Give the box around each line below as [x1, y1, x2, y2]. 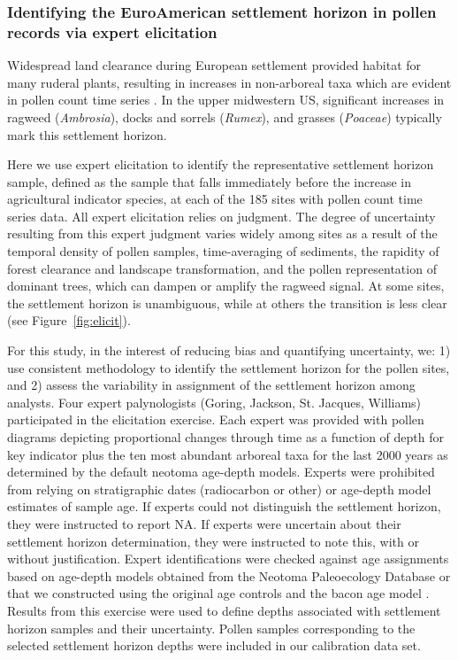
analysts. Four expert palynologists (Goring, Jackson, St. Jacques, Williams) [7, 392, 422, 411]
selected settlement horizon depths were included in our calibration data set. [7, 636, 421, 655]
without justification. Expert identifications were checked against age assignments [7, 549, 449, 568]
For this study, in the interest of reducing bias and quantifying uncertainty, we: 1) [7, 341, 451, 360]
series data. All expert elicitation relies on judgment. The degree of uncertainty [7, 206, 436, 225]
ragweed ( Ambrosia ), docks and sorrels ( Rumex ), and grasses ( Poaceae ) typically [7, 107, 442, 126]
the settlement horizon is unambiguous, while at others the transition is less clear [7, 293, 447, 312]
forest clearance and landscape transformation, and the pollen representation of [7, 259, 437, 277]
